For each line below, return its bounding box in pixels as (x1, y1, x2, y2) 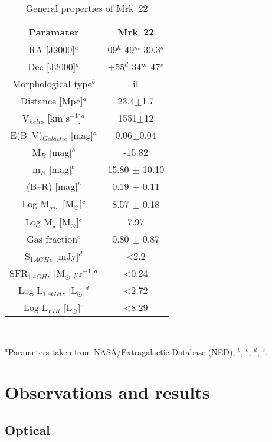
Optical (5, 420, 50, 438)
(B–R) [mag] (26, 179, 78, 193)
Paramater (28, 25, 79, 38)
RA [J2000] (28, 42, 75, 56)
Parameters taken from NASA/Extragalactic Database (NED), (8, 345, 235, 358)
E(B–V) (10, 128, 42, 142)
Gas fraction (27, 231, 78, 245)
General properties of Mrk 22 (25, 1, 148, 15)
